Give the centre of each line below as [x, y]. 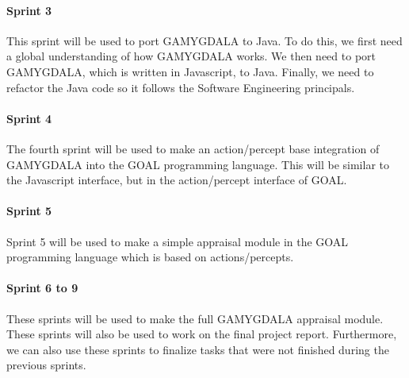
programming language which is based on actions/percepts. [150, 257]
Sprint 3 [29, 10]
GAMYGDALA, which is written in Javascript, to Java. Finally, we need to [190, 71]
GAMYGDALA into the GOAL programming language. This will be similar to [198, 164]
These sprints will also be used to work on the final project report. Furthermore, [202, 334]
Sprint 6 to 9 [42, 288]
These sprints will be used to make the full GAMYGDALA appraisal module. [195, 318]
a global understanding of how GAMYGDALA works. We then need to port [191, 56]
